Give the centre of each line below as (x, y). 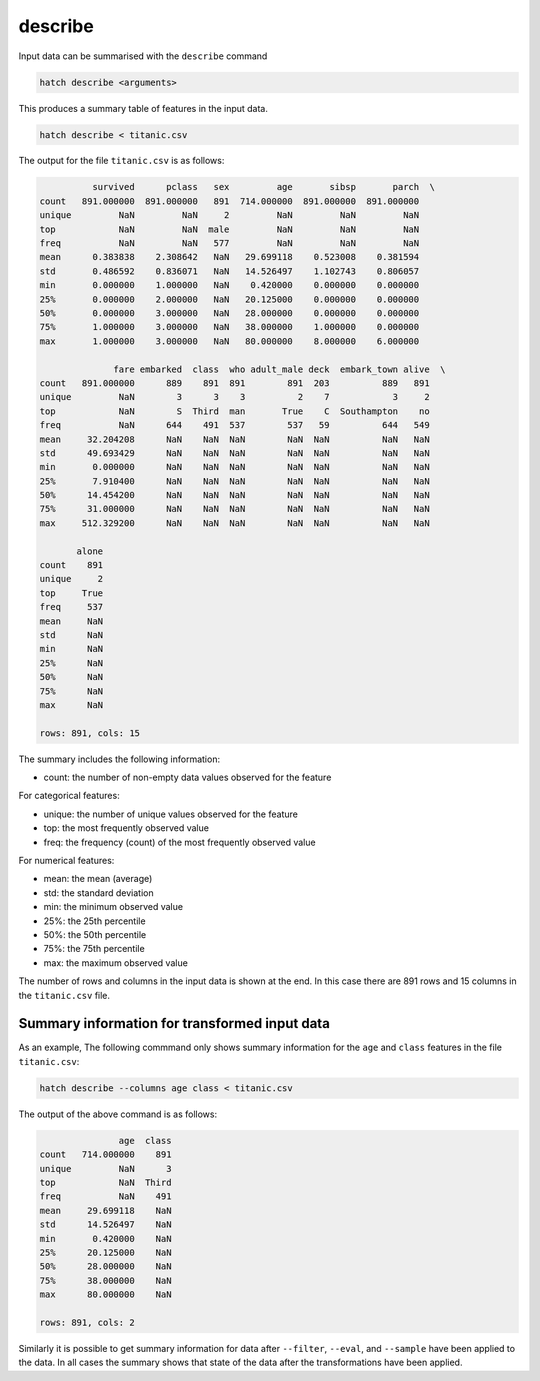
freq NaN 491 (105, 1196)
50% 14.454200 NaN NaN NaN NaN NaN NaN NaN (234, 495)
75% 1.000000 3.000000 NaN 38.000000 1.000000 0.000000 (229, 327)
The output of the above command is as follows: (118, 1114)
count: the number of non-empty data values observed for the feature (187, 777)
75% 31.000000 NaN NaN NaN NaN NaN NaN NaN (234, 509)
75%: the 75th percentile (94, 949)
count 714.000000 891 (105, 1154)
